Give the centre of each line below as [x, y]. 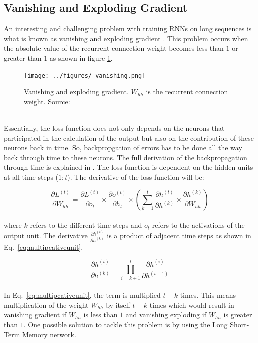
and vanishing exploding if [166, 315]
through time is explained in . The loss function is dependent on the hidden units [129, 167]
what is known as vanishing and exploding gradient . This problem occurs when [126, 38]
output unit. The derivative [46, 236]
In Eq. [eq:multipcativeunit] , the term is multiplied [82, 295]
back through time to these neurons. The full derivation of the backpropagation [126, 157]
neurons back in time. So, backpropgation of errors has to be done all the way [123, 147]
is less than [101, 315]
